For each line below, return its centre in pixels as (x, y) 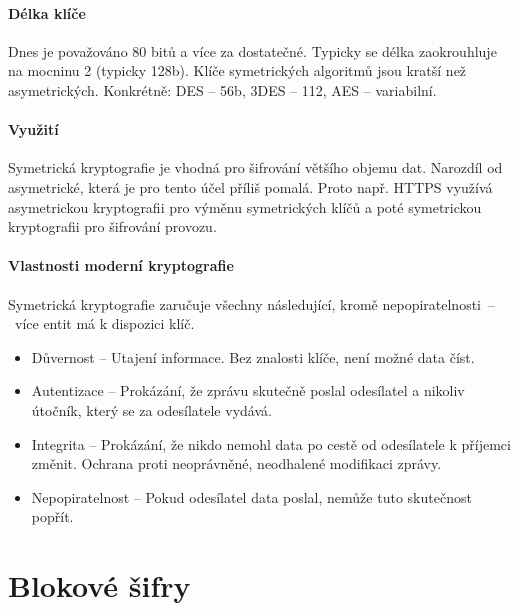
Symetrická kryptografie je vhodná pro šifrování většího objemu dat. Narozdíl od (255, 167)
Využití (33, 129)
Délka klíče (47, 12)
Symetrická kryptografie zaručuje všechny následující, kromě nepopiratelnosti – (252, 303)
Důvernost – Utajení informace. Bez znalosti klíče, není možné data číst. (253, 356)
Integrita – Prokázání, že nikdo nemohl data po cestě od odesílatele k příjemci (271, 443)
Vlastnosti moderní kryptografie (121, 265)
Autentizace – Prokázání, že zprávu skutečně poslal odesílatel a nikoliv (248, 390)
